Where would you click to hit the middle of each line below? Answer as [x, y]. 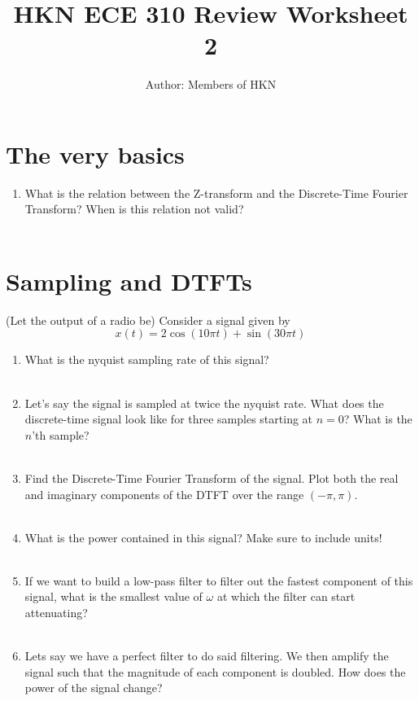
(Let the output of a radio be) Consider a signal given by [148, 320]
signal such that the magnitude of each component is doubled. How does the [215, 671]
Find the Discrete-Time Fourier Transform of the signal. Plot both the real [212, 478]
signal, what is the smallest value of [113, 596]
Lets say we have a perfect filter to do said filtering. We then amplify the [207, 656]
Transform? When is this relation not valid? [134, 209]
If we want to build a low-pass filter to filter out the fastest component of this [219, 580]
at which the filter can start [286, 596]
